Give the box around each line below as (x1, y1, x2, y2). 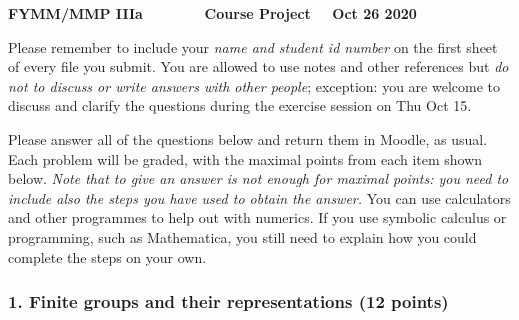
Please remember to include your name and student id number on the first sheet (8, 36, 498, 57)
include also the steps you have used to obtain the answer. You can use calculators (8, 187, 511, 208)
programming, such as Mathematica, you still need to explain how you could (8, 226, 477, 247)
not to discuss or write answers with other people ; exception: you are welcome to (8, 75, 501, 96)
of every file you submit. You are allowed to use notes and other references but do (8, 56, 509, 77)
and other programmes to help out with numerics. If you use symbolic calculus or (8, 207, 507, 228)
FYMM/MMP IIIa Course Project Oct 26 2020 (8, 3, 417, 23)
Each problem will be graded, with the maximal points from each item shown (8, 148, 483, 169)
